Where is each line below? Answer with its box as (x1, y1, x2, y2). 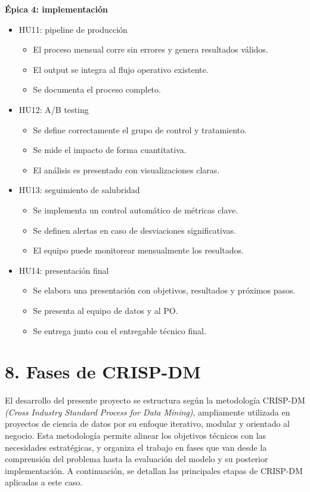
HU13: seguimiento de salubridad (18, 184, 140, 196)
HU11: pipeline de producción (18, 23, 128, 35)
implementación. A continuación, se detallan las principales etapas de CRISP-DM (5, 464, 303, 476)
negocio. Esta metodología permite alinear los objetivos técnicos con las (5, 429, 266, 441)
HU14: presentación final (18, 264, 109, 276)
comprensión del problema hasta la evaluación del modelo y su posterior (5, 453, 268, 465)
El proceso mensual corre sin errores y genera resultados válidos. (33, 43, 268, 56)
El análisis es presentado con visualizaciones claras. (33, 163, 220, 176)
